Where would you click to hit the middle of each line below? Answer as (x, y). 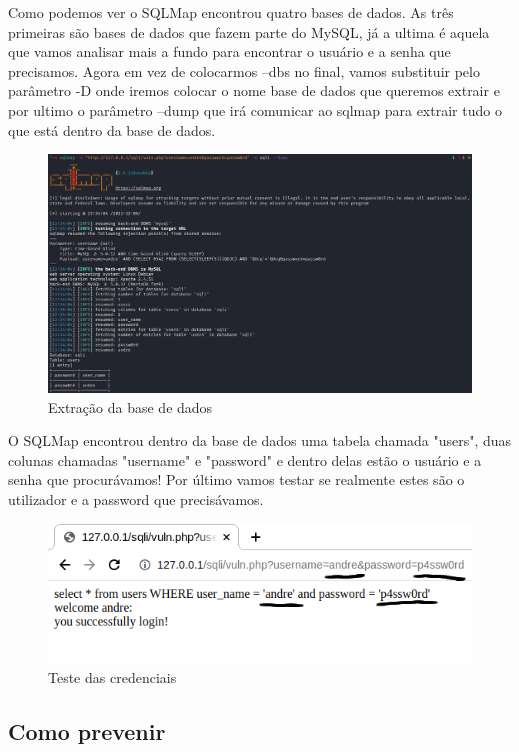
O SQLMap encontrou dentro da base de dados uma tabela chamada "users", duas (260, 440)
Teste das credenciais (112, 677)
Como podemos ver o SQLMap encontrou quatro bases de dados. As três (231, 12)
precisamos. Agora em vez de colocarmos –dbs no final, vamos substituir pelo (244, 70)
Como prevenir (87, 731)
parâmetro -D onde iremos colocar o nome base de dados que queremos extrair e (254, 90)
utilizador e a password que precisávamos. (136, 499)
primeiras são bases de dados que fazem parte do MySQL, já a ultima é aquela (249, 31)
